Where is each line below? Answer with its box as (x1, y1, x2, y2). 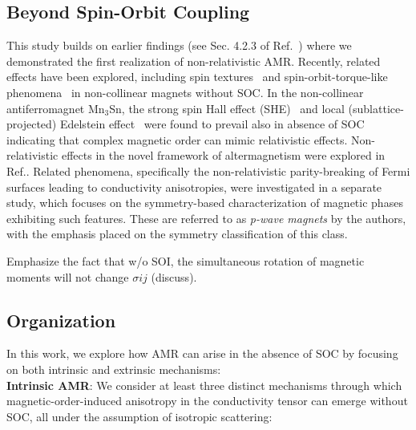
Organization (6, 307, 116, 332)
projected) (6, 116, 57, 132)
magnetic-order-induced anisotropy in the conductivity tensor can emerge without (6, 392, 408, 409)
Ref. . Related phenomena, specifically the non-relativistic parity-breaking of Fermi (6, 162, 410, 179)
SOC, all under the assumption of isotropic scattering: (6, 408, 273, 424)
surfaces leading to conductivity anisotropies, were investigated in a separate (6, 178, 382, 195)
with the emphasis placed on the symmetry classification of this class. (6, 225, 348, 242)
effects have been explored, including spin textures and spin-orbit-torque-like (6, 68, 388, 85)
